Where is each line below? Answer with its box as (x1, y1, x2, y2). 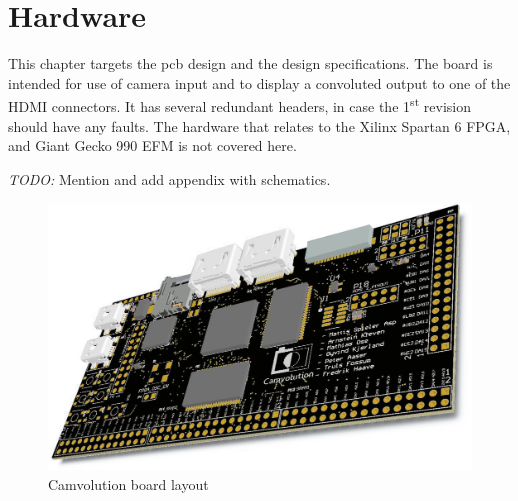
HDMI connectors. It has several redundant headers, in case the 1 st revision (8, 93, 472, 116)
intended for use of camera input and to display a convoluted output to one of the (8, 72, 511, 93)
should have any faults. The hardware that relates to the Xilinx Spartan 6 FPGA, (8, 115, 511, 136)
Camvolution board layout (48, 474, 209, 494)
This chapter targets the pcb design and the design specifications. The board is (8, 53, 493, 74)
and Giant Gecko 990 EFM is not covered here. (8, 135, 297, 156)
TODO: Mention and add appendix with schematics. (8, 168, 331, 189)
